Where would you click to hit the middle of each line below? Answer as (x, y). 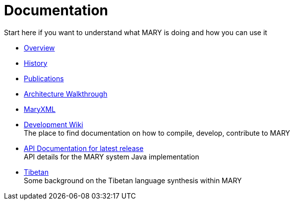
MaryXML (40, 109)
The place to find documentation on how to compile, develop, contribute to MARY (157, 133)
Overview (39, 48)
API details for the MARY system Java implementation (112, 156)
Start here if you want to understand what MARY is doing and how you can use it (136, 32)
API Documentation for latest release (84, 148)
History (36, 63)
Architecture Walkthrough (66, 94)
